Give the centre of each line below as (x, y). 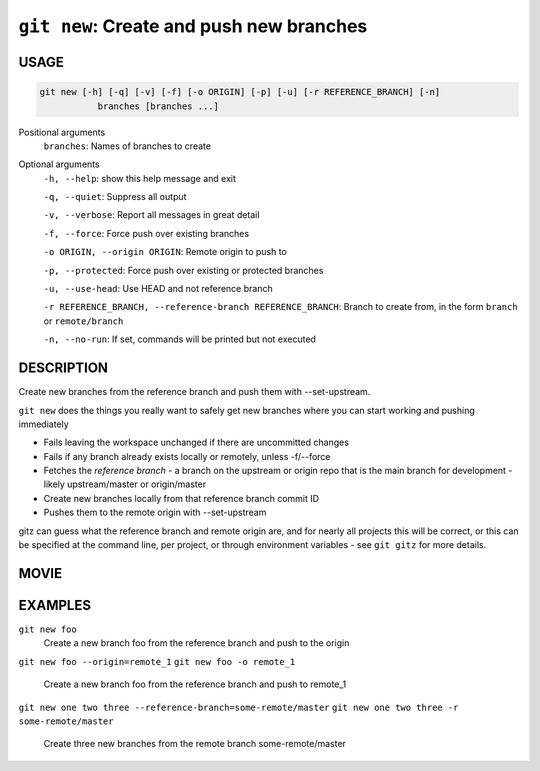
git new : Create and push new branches (193, 26)
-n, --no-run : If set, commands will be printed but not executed (180, 339)
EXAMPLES (55, 605)
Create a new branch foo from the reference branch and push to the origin (196, 643)
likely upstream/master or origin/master (125, 484)
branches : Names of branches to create (127, 146)
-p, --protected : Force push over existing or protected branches (183, 270)
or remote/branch (83, 321)
